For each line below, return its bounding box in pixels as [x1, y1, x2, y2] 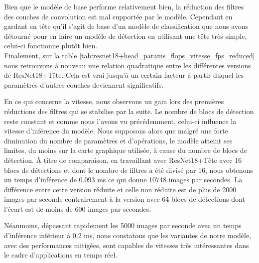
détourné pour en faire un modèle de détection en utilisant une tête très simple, [4, 30, 247, 41]
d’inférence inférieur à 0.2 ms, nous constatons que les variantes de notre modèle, [4, 230, 252, 241]
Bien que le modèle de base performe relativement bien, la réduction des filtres [4, 1, 244, 11]
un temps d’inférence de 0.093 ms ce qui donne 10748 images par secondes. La [4, 174, 243, 185]
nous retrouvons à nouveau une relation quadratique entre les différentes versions [4, 60, 251, 70]
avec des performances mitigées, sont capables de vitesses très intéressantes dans [4, 240, 249, 250]
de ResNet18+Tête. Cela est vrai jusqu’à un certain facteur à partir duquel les [4, 70, 244, 80]
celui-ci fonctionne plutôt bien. [4, 40, 98, 51]
